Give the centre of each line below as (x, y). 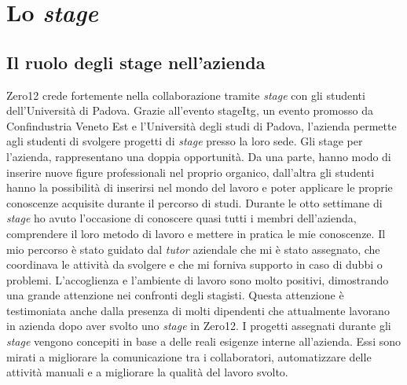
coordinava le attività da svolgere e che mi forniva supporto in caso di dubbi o (194, 264)
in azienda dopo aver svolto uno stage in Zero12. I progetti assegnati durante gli (199, 326)
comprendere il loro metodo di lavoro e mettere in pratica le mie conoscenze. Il (196, 233)
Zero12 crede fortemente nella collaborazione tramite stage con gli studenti (186, 95)
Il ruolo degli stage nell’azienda (136, 62)
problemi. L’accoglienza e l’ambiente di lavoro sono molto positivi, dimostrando (198, 279)
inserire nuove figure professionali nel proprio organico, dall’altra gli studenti (191, 172)
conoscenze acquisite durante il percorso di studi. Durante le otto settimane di (194, 202)
